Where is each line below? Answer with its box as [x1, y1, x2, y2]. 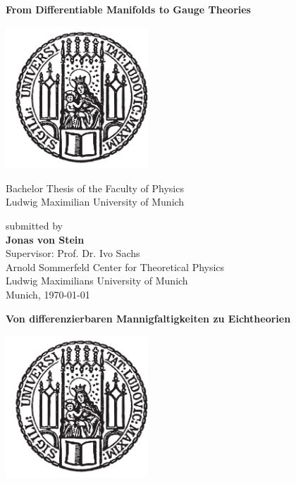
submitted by [6, 218, 63, 232]
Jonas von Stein [6, 232, 85, 246]
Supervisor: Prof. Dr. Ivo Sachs [6, 246, 140, 261]
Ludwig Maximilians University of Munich [6, 273, 188, 288]
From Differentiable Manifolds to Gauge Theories [6, 2, 251, 16]
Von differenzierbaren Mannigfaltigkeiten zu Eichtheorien [6, 310, 291, 325]
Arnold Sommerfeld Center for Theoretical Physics [6, 259, 225, 274]
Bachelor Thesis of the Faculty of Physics [6, 180, 184, 195]
